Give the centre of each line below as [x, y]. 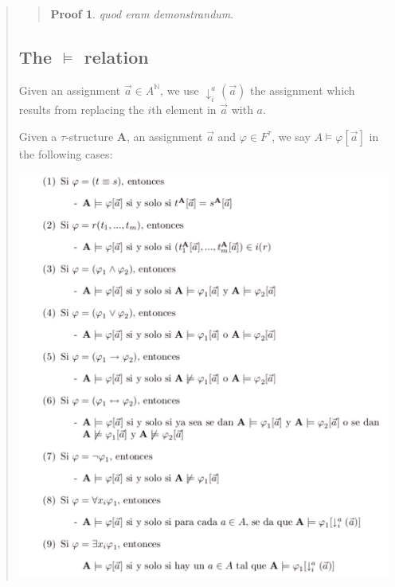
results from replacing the [81, 110]
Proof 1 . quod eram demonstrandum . [142, 14]
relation [116, 56]
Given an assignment [70, 90]
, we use [180, 90]
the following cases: [66, 153]
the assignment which [303, 90]
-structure [90, 136]
